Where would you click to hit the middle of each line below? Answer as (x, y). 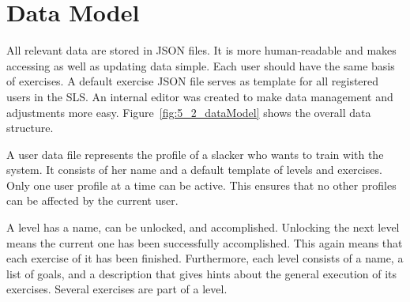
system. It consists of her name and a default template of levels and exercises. (194, 170)
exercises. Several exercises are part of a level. (117, 289)
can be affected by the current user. (92, 200)
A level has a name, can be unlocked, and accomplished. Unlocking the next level (203, 227)
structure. (30, 128)
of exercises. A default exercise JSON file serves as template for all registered (193, 81)
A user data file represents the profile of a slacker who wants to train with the (195, 154)
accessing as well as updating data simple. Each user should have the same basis (201, 65)
